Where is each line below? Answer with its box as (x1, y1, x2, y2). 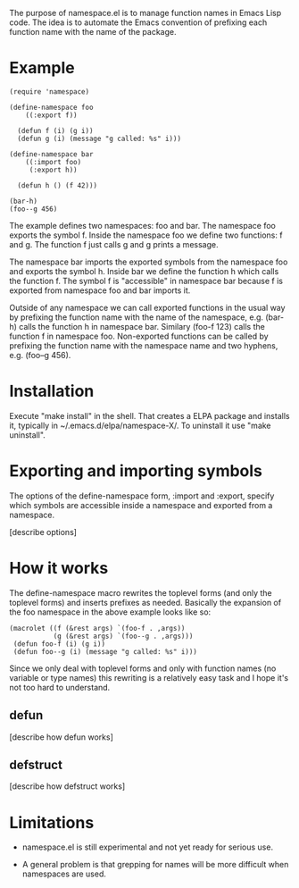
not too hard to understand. (9, 682, 111, 692)
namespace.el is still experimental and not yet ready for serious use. (21, 842, 274, 852)
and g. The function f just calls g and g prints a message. (9, 239, 219, 249)
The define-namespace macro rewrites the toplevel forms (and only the (9, 587, 272, 598)
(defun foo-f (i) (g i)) (12, 639, 105, 649)
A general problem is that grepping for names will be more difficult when (21, 859, 289, 870)
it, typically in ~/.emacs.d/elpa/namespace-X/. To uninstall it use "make (9, 420, 271, 431)
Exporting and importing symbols (9, 461, 263, 482)
